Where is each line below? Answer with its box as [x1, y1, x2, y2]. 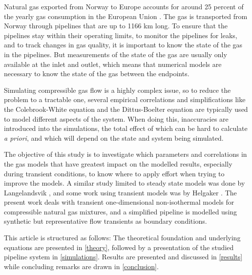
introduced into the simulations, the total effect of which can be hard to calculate [4, 123, 248, 133]
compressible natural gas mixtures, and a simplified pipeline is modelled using [4, 206, 237, 216]
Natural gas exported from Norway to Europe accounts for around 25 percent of [4, 1, 244, 11]
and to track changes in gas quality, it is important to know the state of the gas [4, 40, 243, 50]
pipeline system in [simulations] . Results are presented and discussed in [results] [4, 252, 243, 262]
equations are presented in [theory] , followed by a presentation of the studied [4, 242, 234, 252]
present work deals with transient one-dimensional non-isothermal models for [4, 197, 234, 207]
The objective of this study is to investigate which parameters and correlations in [4, 149, 247, 159]
